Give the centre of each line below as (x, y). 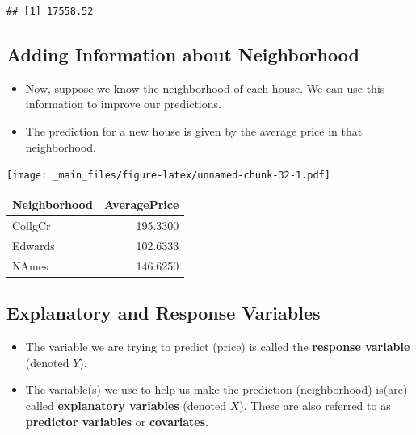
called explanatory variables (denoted (126, 405)
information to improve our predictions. (123, 104)
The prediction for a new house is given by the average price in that (194, 130)
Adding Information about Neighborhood (183, 54)
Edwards (34, 246)
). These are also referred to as (315, 405)
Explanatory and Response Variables (164, 313)
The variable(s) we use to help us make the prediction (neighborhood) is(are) (216, 389)
